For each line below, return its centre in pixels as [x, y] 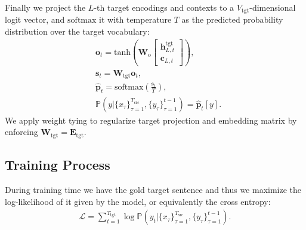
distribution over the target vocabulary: [77, 31]
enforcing [21, 132]
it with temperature [135, 19]
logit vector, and [35, 19]
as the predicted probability [232, 19]
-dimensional [273, 7]
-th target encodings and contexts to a [164, 7]
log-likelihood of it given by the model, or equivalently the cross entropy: [138, 201]
